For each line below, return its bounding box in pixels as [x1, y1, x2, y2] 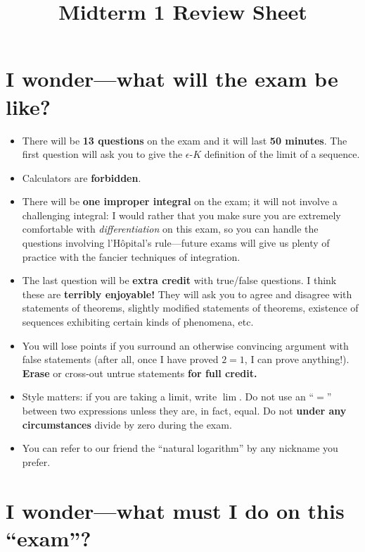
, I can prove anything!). [244, 352, 350, 367]
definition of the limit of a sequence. [204, 147, 360, 161]
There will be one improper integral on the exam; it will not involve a [22, 194, 338, 209]
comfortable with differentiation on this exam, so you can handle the [22, 221, 319, 236]
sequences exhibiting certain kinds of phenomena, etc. [22, 314, 254, 329]
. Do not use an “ [238, 389, 314, 404]
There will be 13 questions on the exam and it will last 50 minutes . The [22, 133, 347, 147]
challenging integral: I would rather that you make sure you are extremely [22, 207, 341, 222]
